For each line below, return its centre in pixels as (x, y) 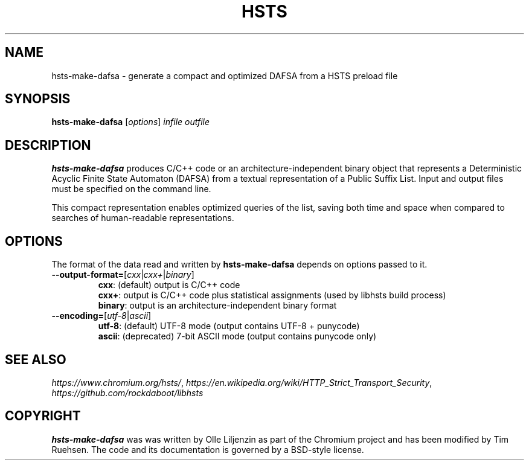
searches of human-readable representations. (143, 218)
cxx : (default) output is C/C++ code (169, 285)
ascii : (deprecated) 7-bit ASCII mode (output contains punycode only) (237, 336)
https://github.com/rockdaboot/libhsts (127, 393)
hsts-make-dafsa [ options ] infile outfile (131, 122)
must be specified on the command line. (131, 189)
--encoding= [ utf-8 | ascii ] (101, 316)
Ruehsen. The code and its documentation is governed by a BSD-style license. (208, 449)
